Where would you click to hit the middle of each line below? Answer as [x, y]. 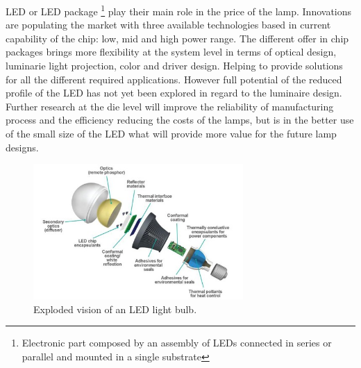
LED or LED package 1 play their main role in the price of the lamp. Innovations [179, 10]
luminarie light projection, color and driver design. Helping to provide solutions [174, 66]
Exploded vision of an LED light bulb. [115, 309]
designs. [22, 147]
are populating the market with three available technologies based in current [168, 25]
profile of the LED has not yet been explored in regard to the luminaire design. [174, 93]
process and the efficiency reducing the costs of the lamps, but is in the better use [180, 120]
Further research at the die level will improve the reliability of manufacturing [170, 106]
